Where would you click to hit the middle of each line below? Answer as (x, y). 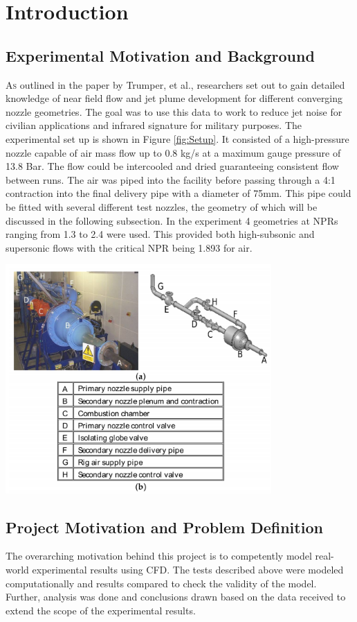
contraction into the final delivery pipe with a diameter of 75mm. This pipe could (178, 193)
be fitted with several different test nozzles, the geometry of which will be (162, 206)
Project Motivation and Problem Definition (164, 527)
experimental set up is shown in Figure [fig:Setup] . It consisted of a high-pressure (177, 138)
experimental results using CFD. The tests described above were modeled (188, 570)
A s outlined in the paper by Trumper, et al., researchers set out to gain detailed (175, 84)
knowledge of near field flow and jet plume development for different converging (174, 98)
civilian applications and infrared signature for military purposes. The (154, 125)
